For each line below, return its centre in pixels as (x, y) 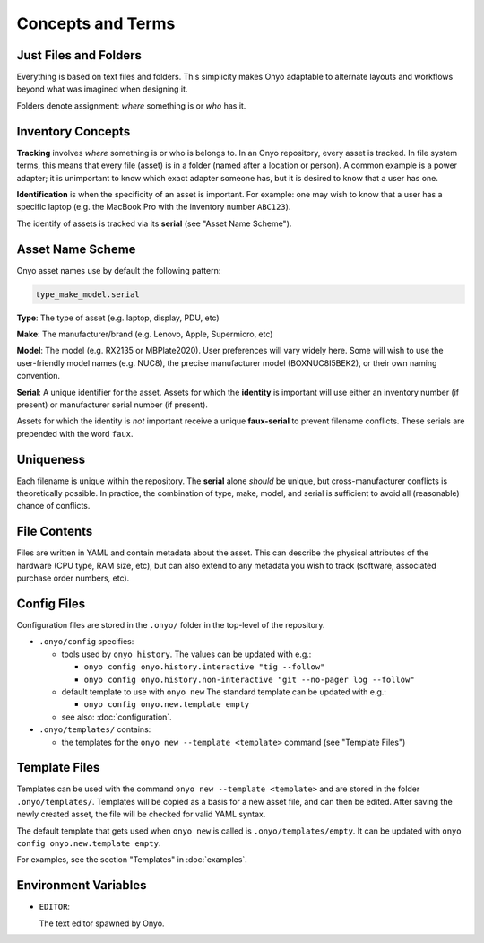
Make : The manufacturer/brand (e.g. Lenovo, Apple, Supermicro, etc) (145, 334)
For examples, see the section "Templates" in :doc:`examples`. (132, 860)
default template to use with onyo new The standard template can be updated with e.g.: (224, 692)
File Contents (55, 532)
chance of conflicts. (53, 506)
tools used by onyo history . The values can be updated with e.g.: (186, 654)
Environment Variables (82, 885)
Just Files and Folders (79, 55)
